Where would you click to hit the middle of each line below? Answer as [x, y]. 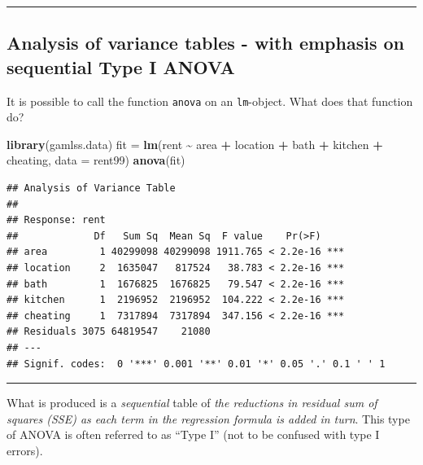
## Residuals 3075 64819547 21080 [109, 332]
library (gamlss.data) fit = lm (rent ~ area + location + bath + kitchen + [195, 144]
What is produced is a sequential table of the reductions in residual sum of [192, 403]
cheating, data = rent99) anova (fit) [96, 160]
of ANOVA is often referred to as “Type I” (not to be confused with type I [193, 434]
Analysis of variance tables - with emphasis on [205, 43]
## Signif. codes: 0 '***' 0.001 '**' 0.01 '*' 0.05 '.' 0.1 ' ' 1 [196, 364]
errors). [25, 450]
